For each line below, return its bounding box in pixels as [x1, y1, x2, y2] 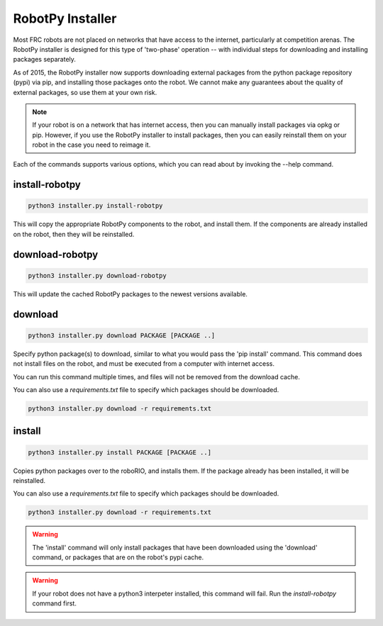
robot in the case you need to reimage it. [32, 140, 151, 149]
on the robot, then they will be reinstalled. [13, 230, 135, 238]
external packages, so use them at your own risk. [13, 88, 157, 96]
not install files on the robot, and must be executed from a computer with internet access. [13, 359, 275, 368]
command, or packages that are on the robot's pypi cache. [32, 553, 204, 561]
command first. [32, 599, 77, 608]
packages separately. [13, 55, 76, 64]
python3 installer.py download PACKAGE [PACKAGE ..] [28, 331, 216, 340]
